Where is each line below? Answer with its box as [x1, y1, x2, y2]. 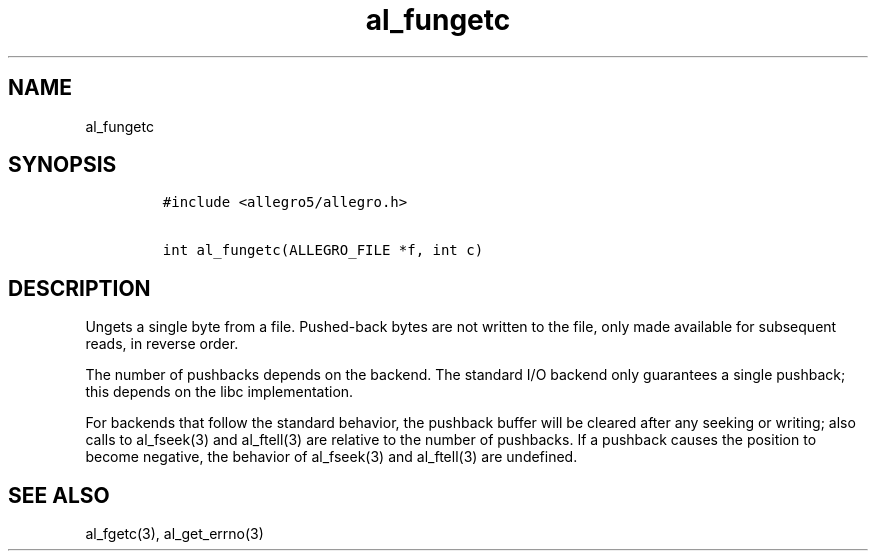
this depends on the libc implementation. [85, 383, 354, 401]
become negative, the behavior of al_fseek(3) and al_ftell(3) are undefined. [85, 448, 578, 466]
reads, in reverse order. [85, 335, 239, 353]
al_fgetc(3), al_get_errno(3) [85, 525, 264, 543]
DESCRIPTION [8, 275, 151, 301]
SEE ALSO [8, 482, 110, 508]
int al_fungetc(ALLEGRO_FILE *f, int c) [162, 242, 484, 259]
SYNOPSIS [8, 152, 117, 178]
